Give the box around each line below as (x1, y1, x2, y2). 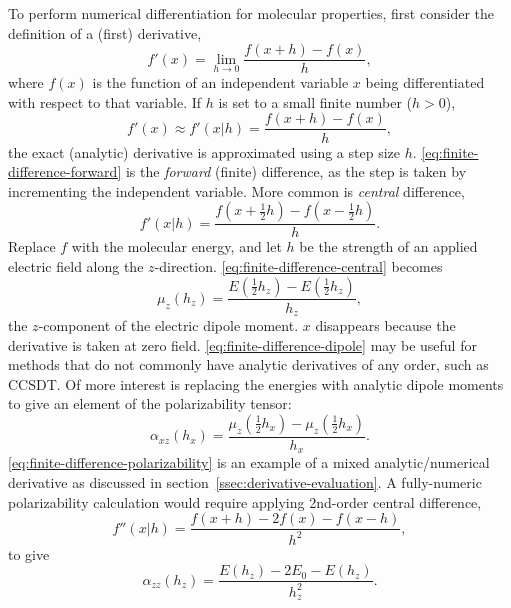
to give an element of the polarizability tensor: (8, 393, 292, 414)
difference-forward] (8, 161, 122, 182)
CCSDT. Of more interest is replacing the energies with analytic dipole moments (8, 373, 504, 394)
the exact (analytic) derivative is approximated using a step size (8, 141, 400, 162)
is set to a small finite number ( (218, 91, 412, 112)
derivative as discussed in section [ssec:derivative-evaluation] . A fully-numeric (8, 472, 482, 493)
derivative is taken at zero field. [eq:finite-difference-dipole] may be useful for (8, 334, 477, 355)
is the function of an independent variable (92, 72, 349, 93)
